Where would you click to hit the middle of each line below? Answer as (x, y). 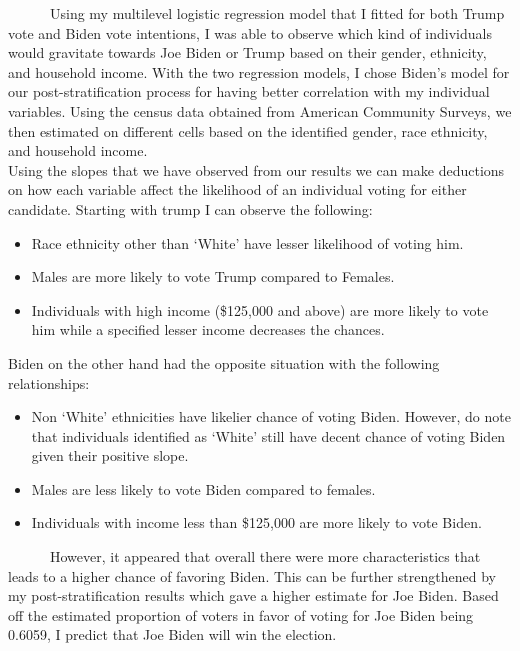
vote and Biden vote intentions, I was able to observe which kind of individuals (250, 32)
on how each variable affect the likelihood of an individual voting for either (237, 189)
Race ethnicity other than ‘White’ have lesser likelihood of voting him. (247, 242)
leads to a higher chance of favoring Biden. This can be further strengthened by (252, 575)
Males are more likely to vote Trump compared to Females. (213, 276)
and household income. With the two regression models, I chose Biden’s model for (259, 71)
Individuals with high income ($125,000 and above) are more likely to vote (260, 309)
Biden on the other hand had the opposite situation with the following (224, 362)
